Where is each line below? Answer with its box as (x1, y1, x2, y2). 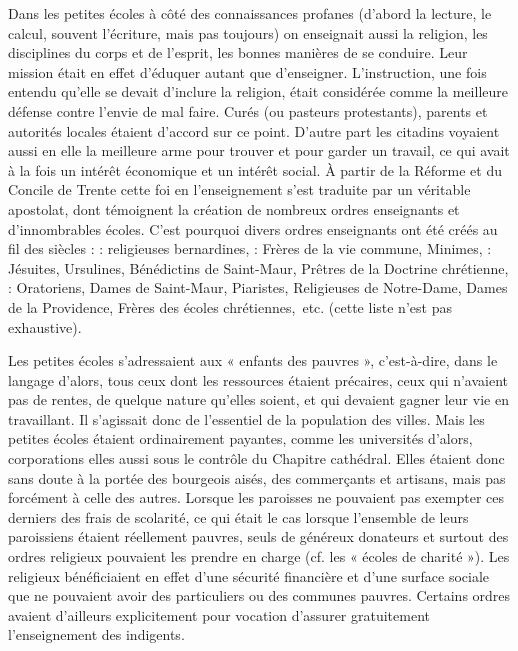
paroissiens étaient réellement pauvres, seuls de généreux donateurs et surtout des (8, 526, 509, 547)
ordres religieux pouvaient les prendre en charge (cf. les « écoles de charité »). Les (8, 546, 510, 567)
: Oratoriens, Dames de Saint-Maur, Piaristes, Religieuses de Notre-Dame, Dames (8, 277, 508, 298)
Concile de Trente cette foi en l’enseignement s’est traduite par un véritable (8, 179, 471, 200)
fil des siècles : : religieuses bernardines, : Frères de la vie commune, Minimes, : (8, 238, 492, 259)
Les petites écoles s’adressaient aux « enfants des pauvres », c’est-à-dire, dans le (8, 350, 498, 371)
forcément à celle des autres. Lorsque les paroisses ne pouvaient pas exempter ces (8, 487, 505, 508)
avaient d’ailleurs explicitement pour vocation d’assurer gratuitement (8, 604, 431, 625)
